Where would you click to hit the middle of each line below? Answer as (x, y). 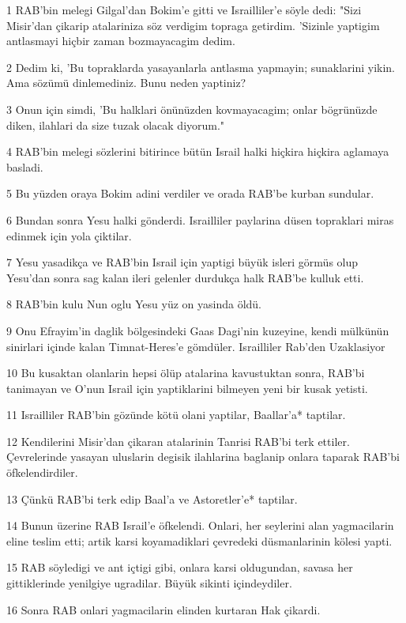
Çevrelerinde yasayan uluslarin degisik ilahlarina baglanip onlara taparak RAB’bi (203, 457)
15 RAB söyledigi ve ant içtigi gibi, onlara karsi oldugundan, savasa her (180, 567)
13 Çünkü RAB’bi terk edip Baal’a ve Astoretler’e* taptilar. (152, 498)
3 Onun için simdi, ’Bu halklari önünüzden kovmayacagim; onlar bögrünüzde (192, 109)
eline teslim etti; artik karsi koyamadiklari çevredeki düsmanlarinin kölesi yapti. (199, 540)
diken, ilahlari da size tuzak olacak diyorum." (116, 125)
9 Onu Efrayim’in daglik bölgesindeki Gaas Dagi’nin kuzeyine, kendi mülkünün (198, 330)
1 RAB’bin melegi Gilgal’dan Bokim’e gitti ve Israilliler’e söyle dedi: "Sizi (184, 9)
